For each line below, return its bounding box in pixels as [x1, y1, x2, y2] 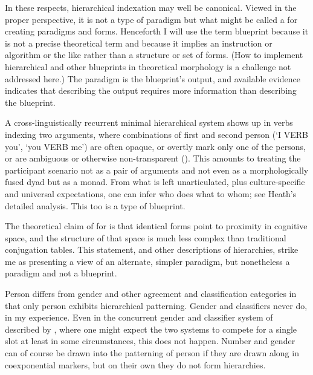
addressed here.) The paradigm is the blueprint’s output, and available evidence [5, 72, 300, 85]
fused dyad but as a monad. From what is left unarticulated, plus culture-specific [5, 175, 305, 188]
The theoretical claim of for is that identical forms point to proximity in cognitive [5, 220, 308, 232]
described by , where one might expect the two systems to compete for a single [5, 322, 297, 335]
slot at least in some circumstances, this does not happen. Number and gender [5, 334, 295, 347]
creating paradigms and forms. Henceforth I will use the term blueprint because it [5, 25, 309, 37]
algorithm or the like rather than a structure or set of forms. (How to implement [5, 48, 303, 61]
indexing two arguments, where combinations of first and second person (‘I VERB [5, 128, 309, 140]
